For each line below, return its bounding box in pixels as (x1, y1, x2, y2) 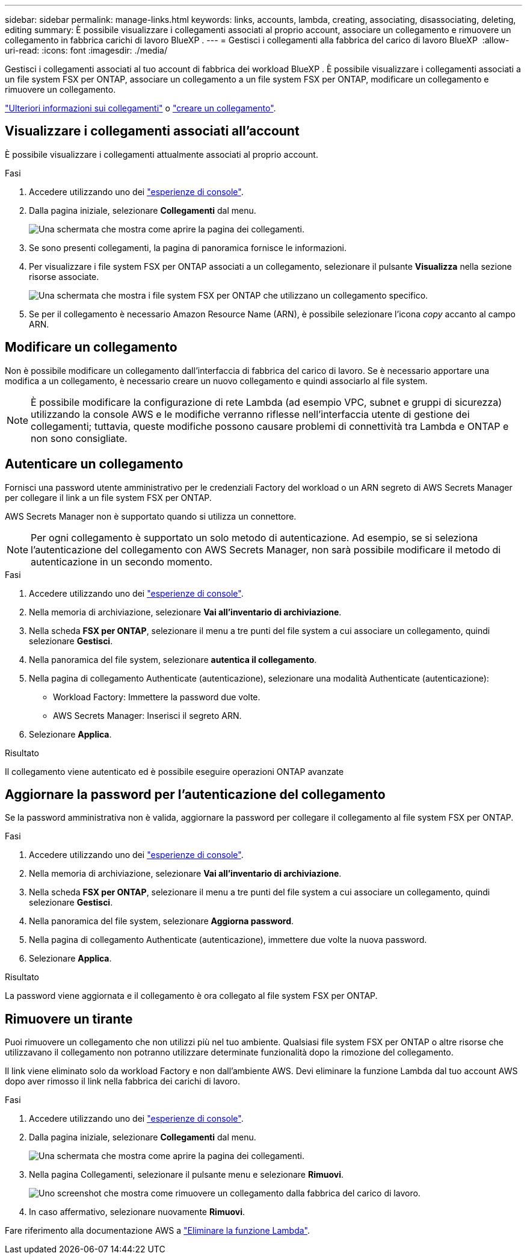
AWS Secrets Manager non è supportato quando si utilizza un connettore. (5, 511, 297, 521)
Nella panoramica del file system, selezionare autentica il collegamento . (29, 654, 317, 665)
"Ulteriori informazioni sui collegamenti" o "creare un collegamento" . (5, 103, 276, 113)
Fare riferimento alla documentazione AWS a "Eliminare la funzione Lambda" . (5, 1225, 310, 1236)
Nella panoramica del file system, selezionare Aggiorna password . (29, 916, 294, 927)
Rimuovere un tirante (5, 1011, 133, 1027)
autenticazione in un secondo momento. (31, 555, 213, 568)
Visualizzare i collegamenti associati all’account (5, 123, 300, 139)
